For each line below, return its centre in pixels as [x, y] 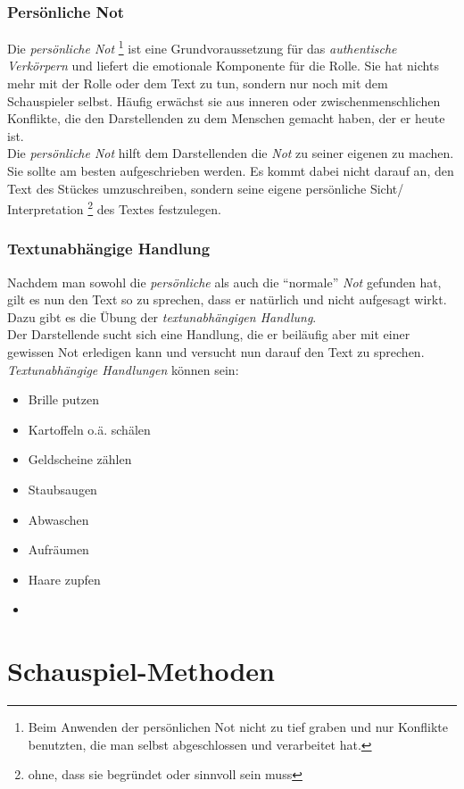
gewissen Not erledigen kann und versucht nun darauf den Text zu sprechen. [216, 352]
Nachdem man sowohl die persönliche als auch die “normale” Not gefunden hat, [224, 282]
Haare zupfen [64, 579]
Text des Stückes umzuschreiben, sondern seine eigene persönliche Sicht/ [206, 188]
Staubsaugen [62, 490]
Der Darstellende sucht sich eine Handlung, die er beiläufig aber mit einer [209, 334]
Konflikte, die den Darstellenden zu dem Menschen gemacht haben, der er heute [226, 118]
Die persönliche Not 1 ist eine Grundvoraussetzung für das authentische [202, 47]
